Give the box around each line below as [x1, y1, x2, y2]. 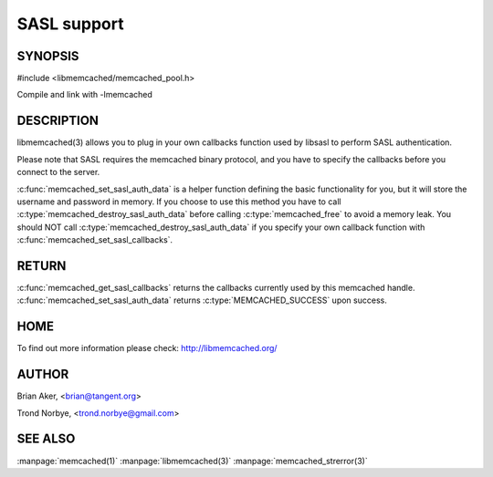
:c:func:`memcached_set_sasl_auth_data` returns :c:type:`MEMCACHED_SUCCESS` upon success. [16, 295, 387, 306]
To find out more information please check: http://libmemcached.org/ [16, 343, 278, 354]
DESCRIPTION [16, 113, 100, 129]
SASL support [16, 14, 124, 34]
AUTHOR [16, 367, 69, 382]
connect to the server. [16, 167, 100, 178]
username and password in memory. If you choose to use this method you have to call [16, 196, 341, 207]
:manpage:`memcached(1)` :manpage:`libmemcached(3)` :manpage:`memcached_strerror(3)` [16, 455, 369, 466]
